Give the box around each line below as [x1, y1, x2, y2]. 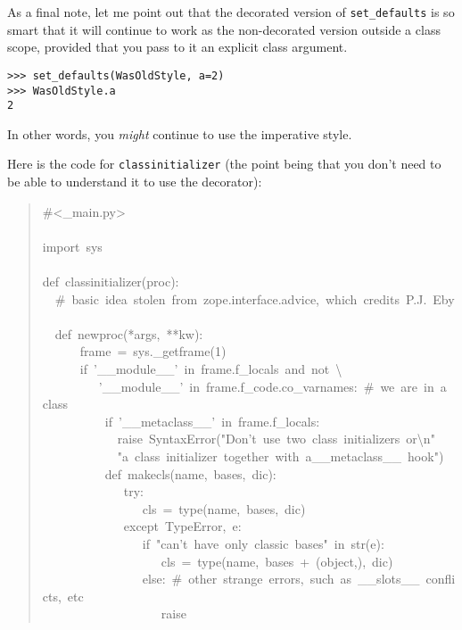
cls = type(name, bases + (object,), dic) [161, 551, 393, 570]
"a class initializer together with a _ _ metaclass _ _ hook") [117, 446, 444, 465]
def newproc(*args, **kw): [54, 324, 203, 343]
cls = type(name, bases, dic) [142, 499, 306, 518]
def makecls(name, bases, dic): [104, 464, 276, 483]
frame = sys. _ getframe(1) [79, 342, 227, 361]
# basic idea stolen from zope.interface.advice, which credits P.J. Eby [54, 289, 455, 308]
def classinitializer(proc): [42, 272, 179, 291]
